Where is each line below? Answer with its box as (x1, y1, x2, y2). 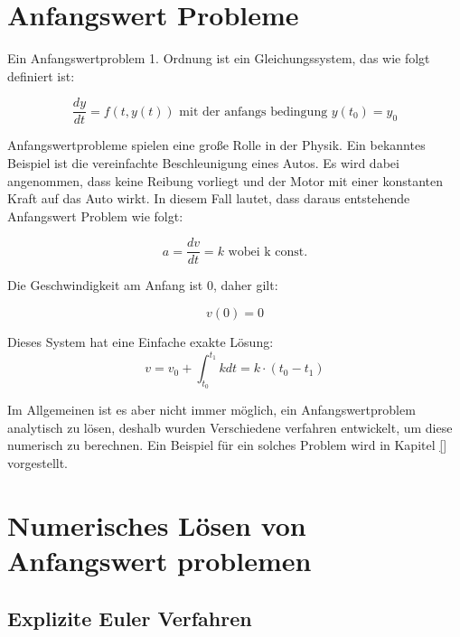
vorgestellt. (7, 454, 69, 473)
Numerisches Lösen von (7, 506, 306, 543)
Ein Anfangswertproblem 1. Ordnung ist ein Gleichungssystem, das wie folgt (7, 49, 430, 68)
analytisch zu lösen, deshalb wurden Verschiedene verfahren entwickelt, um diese (7, 417, 453, 436)
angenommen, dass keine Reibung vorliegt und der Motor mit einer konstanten (7, 171, 444, 190)
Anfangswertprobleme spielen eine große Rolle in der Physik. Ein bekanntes (7, 136, 426, 155)
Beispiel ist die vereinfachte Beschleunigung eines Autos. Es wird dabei (7, 153, 399, 172)
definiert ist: (7, 66, 75, 85)
